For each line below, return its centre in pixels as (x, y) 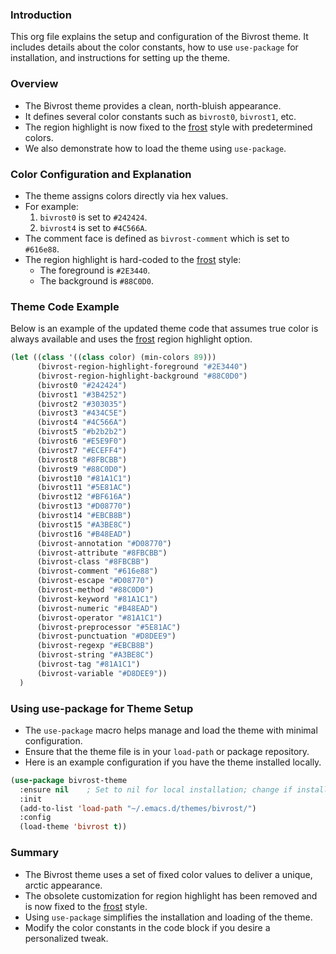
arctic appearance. (63, 885)
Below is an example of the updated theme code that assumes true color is (164, 329)
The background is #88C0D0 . (96, 280)
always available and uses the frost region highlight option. (131, 339)
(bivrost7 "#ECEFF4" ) (82, 450)
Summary (35, 853)
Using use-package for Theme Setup (102, 708)
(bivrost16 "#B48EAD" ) (84, 534)
